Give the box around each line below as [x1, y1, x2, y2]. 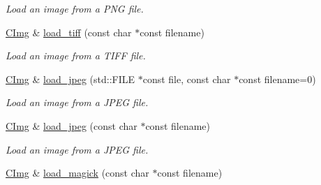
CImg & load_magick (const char [6, 165, 149, 180]
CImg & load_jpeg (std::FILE [6, 71, 135, 86]
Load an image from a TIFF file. [6, 48, 146, 63]
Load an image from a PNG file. [6, 1, 144, 15]
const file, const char [142, 71, 231, 86]
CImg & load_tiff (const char [6, 24, 132, 39]
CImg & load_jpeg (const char [6, 118, 137, 133]
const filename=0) [239, 71, 316, 86]
